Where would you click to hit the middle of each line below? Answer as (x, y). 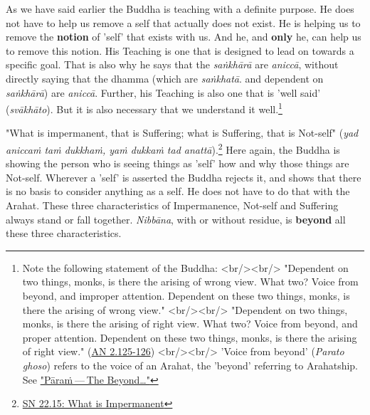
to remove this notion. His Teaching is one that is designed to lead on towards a (180, 50)
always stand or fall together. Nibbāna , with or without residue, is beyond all (176, 219)
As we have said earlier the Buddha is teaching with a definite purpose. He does (180, 9)
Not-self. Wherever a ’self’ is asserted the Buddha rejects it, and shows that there (184, 177)
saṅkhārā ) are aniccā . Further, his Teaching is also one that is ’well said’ (163, 92)
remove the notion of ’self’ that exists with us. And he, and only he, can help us (184, 37)
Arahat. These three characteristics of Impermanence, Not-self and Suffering (172, 205)
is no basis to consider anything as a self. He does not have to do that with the (178, 191)
